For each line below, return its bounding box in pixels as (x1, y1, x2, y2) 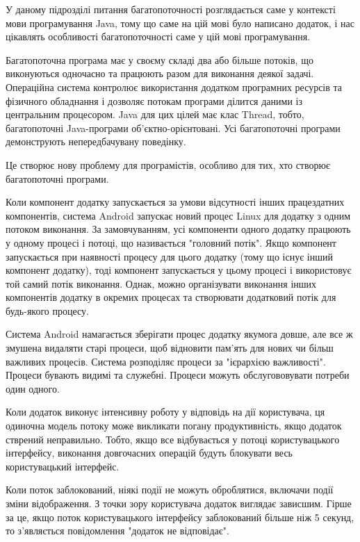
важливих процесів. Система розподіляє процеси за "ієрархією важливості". (6, 354, 326, 368)
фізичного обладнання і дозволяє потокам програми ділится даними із (6, 93, 302, 108)
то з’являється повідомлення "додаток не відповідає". (6, 523, 229, 538)
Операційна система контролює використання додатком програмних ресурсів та (6, 79, 343, 94)
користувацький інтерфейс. (6, 459, 120, 473)
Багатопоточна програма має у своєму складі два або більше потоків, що (6, 52, 313, 67)
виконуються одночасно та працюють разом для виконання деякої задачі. (6, 66, 314, 81)
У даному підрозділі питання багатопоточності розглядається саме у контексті (6, 2, 336, 16)
